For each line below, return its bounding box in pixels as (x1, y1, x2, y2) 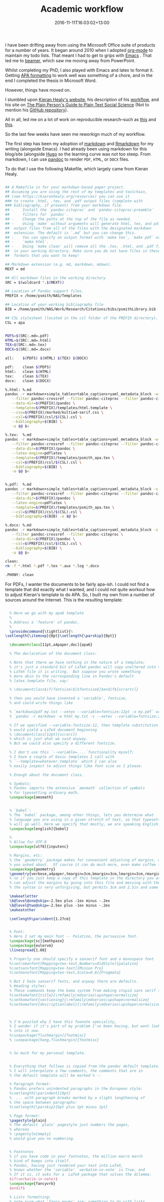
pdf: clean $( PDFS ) (5, 365, 51, 370)
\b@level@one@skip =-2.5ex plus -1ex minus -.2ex (9, 898, 110, 903)
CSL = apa (5, 320, 25, 325)
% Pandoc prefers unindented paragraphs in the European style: (9, 1086, 143, 1091)
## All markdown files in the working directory (5, 275, 106, 280)
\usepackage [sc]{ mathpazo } (9, 939, 64, 944)
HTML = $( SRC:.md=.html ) (5, 338, 51, 343)
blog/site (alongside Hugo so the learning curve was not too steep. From (5, 151, 151, 157)
